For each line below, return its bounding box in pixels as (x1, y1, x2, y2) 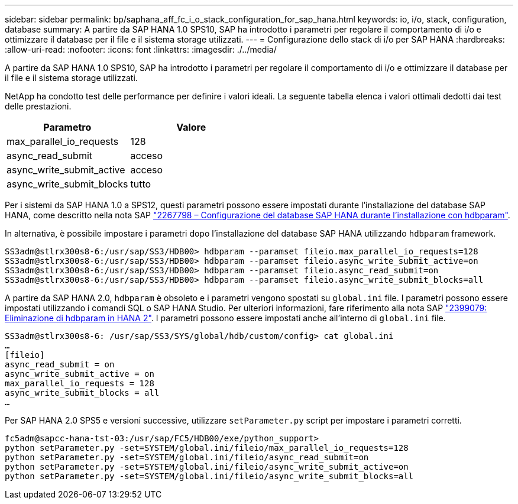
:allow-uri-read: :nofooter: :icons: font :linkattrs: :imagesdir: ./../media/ (5, 44, 277, 54)
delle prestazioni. (5, 101, 72, 111)
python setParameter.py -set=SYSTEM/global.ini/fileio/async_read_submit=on (5, 453, 369, 462)
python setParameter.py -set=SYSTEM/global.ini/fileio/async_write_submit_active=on (5, 462, 409, 471)
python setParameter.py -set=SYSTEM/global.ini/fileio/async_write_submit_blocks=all (5, 471, 414, 481)
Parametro (43, 121, 92, 133)
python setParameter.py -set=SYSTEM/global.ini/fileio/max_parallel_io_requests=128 (5, 443, 409, 453)
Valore (176, 121, 206, 133)
